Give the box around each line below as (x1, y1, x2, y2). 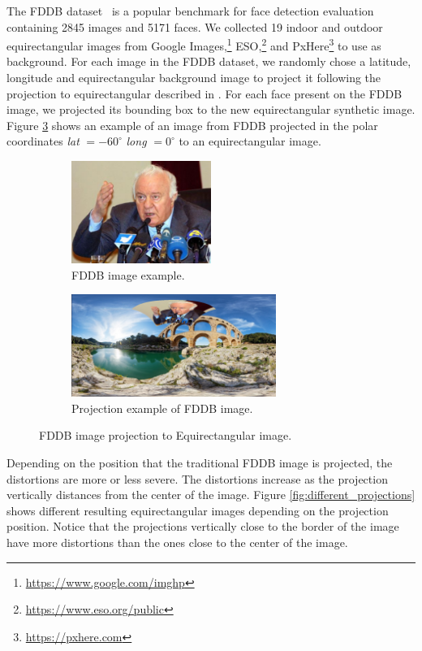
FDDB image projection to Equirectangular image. (39, 427, 292, 444)
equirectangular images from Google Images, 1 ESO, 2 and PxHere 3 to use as (6, 35, 381, 54)
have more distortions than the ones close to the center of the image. (6, 533, 348, 550)
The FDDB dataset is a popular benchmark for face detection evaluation (6, 2, 374, 19)
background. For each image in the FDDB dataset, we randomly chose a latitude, (6, 53, 411, 70)
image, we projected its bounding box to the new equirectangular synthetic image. (6, 101, 416, 118)
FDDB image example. (71, 266, 185, 283)
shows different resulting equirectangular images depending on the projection (6, 501, 389, 519)
